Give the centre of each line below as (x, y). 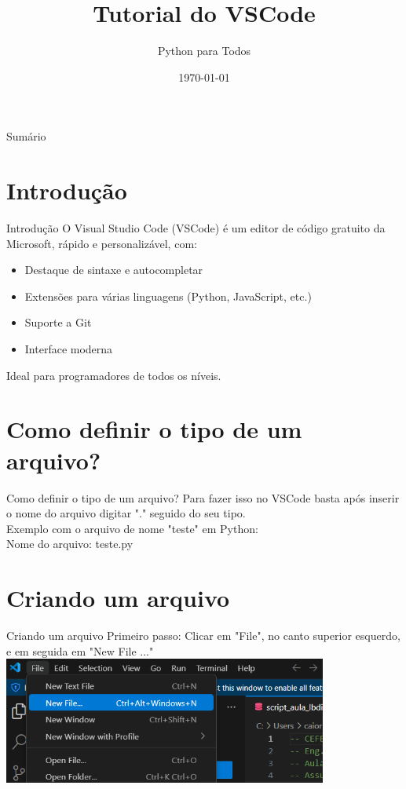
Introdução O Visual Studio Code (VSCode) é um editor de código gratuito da (196, 228)
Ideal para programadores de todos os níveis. (114, 375)
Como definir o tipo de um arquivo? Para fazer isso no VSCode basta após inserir (203, 497)
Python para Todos (204, 51)
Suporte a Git (58, 322)
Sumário (26, 136)
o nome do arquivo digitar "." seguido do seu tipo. (126, 513)
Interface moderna (69, 349)
